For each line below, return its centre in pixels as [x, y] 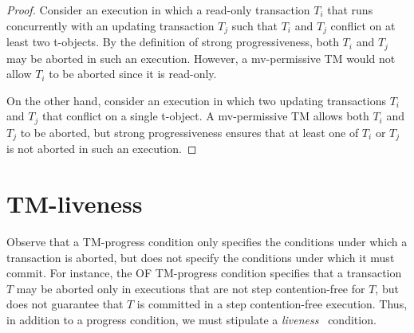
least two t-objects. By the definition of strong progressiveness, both [173, 42]
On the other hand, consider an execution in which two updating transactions [196, 100]
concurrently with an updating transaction [110, 25]
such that [255, 25]
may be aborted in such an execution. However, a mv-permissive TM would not [201, 58]
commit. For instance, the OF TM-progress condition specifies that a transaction [204, 273]
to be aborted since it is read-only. [133, 74]
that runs [350, 10]
